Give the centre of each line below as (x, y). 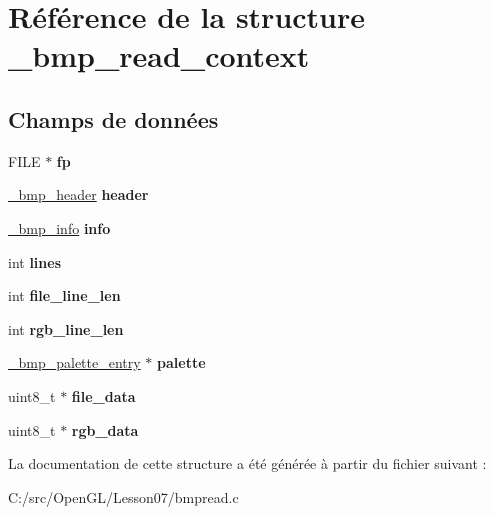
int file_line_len (64, 295)
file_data (103, 395)
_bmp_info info (59, 227)
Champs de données (113, 118)
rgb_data (105, 429)
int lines (35, 261)
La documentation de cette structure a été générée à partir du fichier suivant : (247, 463)
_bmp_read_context (159, 55)
